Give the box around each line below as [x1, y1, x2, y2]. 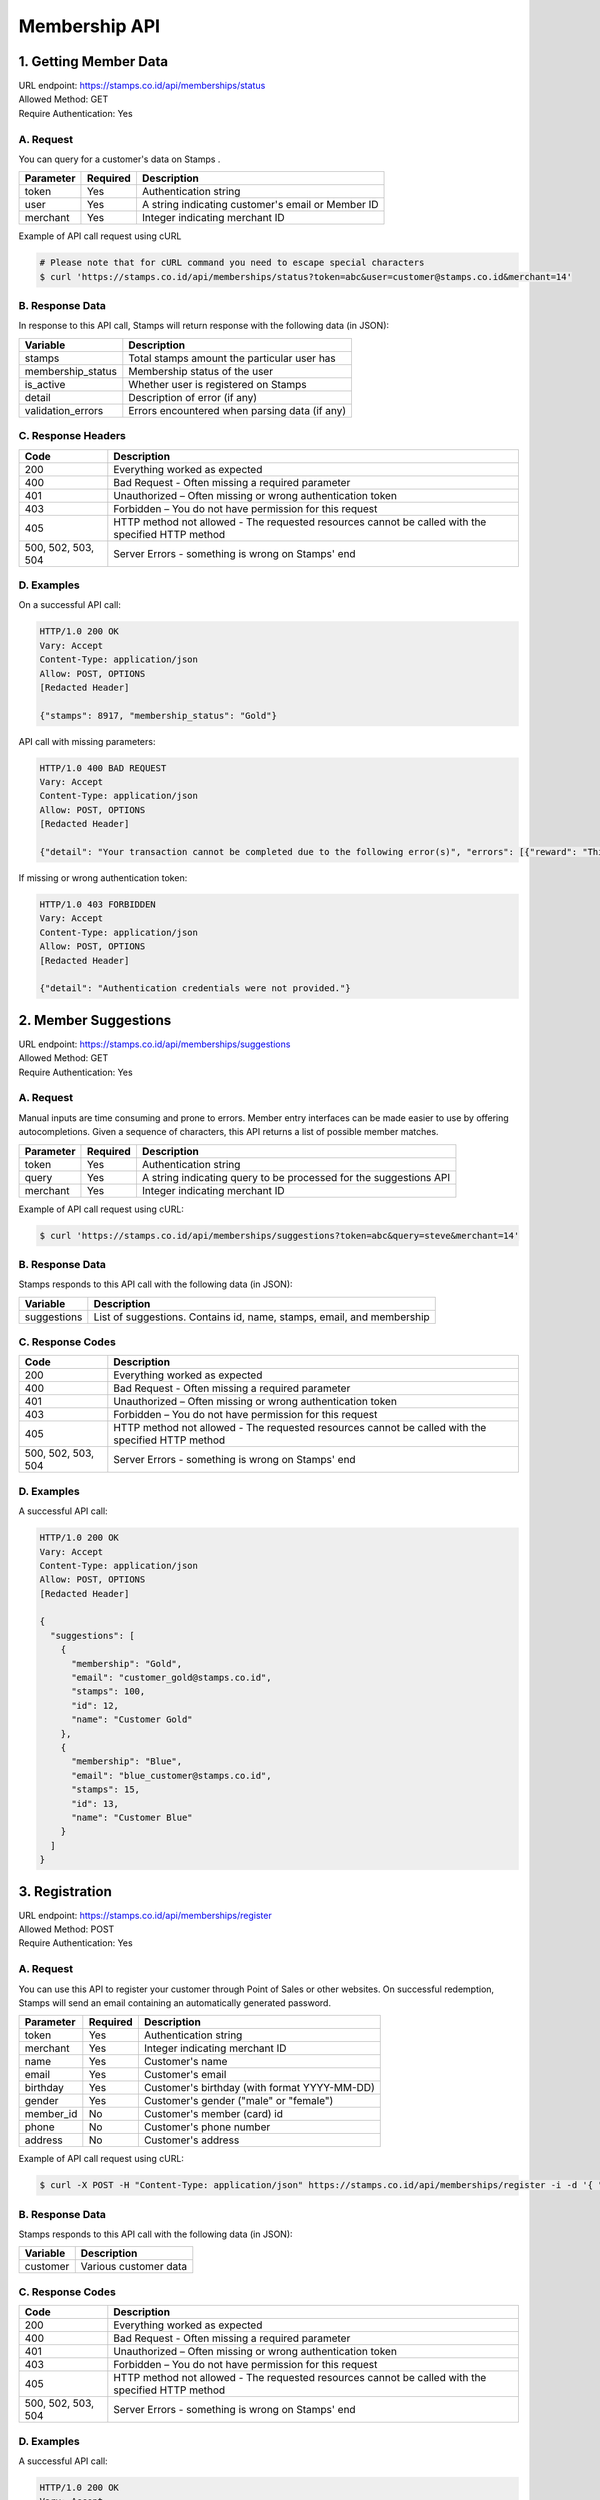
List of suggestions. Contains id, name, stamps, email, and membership [93, 1310, 430, 1324]
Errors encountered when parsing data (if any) [128, 403, 347, 417]
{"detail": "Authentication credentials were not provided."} [39, 983, 351, 994]
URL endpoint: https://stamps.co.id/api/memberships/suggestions [18, 1038, 291, 1050]
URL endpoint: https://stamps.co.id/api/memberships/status [18, 80, 266, 92]
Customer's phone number [143, 2120, 271, 2134]
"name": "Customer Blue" [71, 1811, 194, 1823]
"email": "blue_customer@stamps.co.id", [71, 1770, 272, 1781]
